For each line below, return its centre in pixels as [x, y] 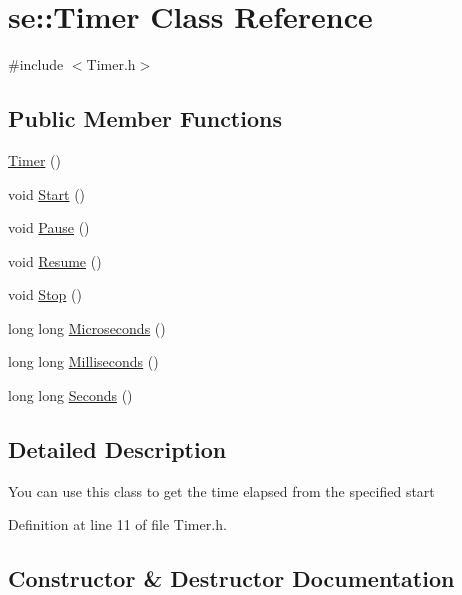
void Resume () [55, 260]
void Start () [47, 193]
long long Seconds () [70, 395]
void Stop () [45, 294]
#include [36, 64]
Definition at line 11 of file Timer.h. [117, 524]
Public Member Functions [145, 118]
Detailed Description [117, 449]
